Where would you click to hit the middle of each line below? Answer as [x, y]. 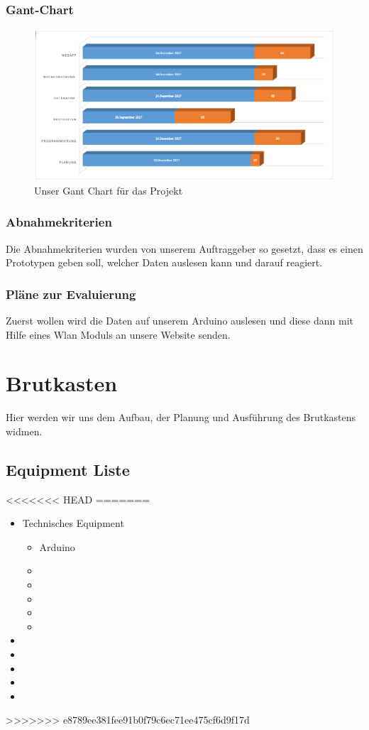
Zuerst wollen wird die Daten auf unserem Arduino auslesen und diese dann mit [180, 320]
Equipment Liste [68, 469]
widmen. [24, 431]
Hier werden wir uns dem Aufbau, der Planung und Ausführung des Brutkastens [181, 417]
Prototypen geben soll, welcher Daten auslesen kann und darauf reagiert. [164, 262]
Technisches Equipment [73, 523]
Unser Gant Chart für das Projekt [109, 190]
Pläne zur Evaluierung [71, 294]
